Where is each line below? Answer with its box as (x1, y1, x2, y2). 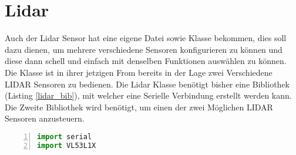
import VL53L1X (37, 141, 96, 150)
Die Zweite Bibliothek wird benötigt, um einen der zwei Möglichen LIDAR (5, 100, 273, 113)
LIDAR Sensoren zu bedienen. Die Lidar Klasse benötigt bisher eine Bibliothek (5, 77, 290, 90)
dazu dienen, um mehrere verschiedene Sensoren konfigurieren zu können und (5, 43, 282, 55)
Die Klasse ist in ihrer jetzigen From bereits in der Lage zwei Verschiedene (5, 66, 273, 78)
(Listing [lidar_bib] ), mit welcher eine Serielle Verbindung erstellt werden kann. (5, 89, 292, 102)
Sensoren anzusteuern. (5, 112, 85, 124)
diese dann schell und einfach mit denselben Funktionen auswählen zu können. (5, 55, 287, 67)
